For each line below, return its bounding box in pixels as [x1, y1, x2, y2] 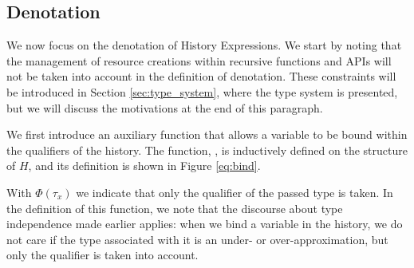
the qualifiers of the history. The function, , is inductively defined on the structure [6, 141, 408, 158]
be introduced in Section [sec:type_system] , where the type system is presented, [6, 83, 398, 100]
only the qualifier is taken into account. [6, 246, 199, 263]
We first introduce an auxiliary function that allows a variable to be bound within [6, 126, 408, 143]
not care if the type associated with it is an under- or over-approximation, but [6, 231, 388, 247]
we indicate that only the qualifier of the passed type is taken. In [76, 183, 393, 200]
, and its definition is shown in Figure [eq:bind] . [28, 157, 261, 174]
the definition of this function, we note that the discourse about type [6, 199, 343, 216]
